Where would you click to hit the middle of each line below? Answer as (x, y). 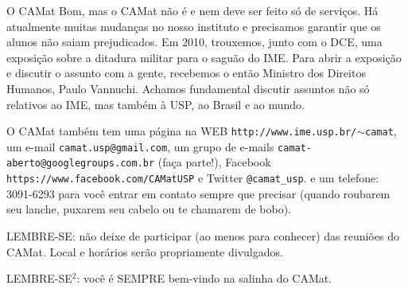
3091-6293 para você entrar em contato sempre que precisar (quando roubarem (198, 193)
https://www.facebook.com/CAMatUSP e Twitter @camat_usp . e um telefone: (193, 178)
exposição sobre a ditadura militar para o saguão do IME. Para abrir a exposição (204, 57)
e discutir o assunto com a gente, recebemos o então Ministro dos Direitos (186, 73)
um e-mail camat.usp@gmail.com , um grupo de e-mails (140, 146)
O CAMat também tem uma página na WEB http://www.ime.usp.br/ (182, 131)
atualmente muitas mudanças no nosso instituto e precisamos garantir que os (194, 26)
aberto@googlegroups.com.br (81, 164)
